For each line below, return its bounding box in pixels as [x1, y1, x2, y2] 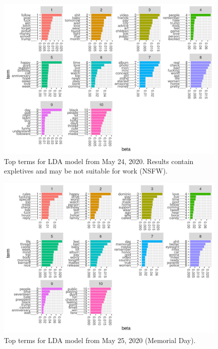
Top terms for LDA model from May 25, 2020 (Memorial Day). [4, 335, 196, 345]
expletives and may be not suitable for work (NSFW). [4, 166, 168, 176]
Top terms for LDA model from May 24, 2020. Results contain [4, 156, 194, 166]
